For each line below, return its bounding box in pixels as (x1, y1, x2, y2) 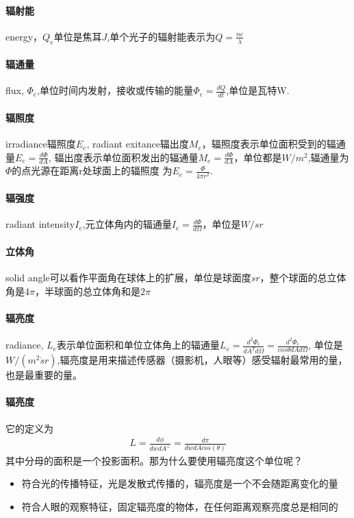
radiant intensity (5, 217, 75, 231)
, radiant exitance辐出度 (86, 137, 189, 151)
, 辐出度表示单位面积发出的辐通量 (48, 150, 199, 164)
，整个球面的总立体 (260, 270, 346, 285)
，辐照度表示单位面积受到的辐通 (201, 137, 346, 151)
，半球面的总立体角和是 (34, 283, 140, 298)
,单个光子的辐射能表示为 (107, 29, 216, 43)
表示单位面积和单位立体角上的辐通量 (56, 338, 220, 352)
